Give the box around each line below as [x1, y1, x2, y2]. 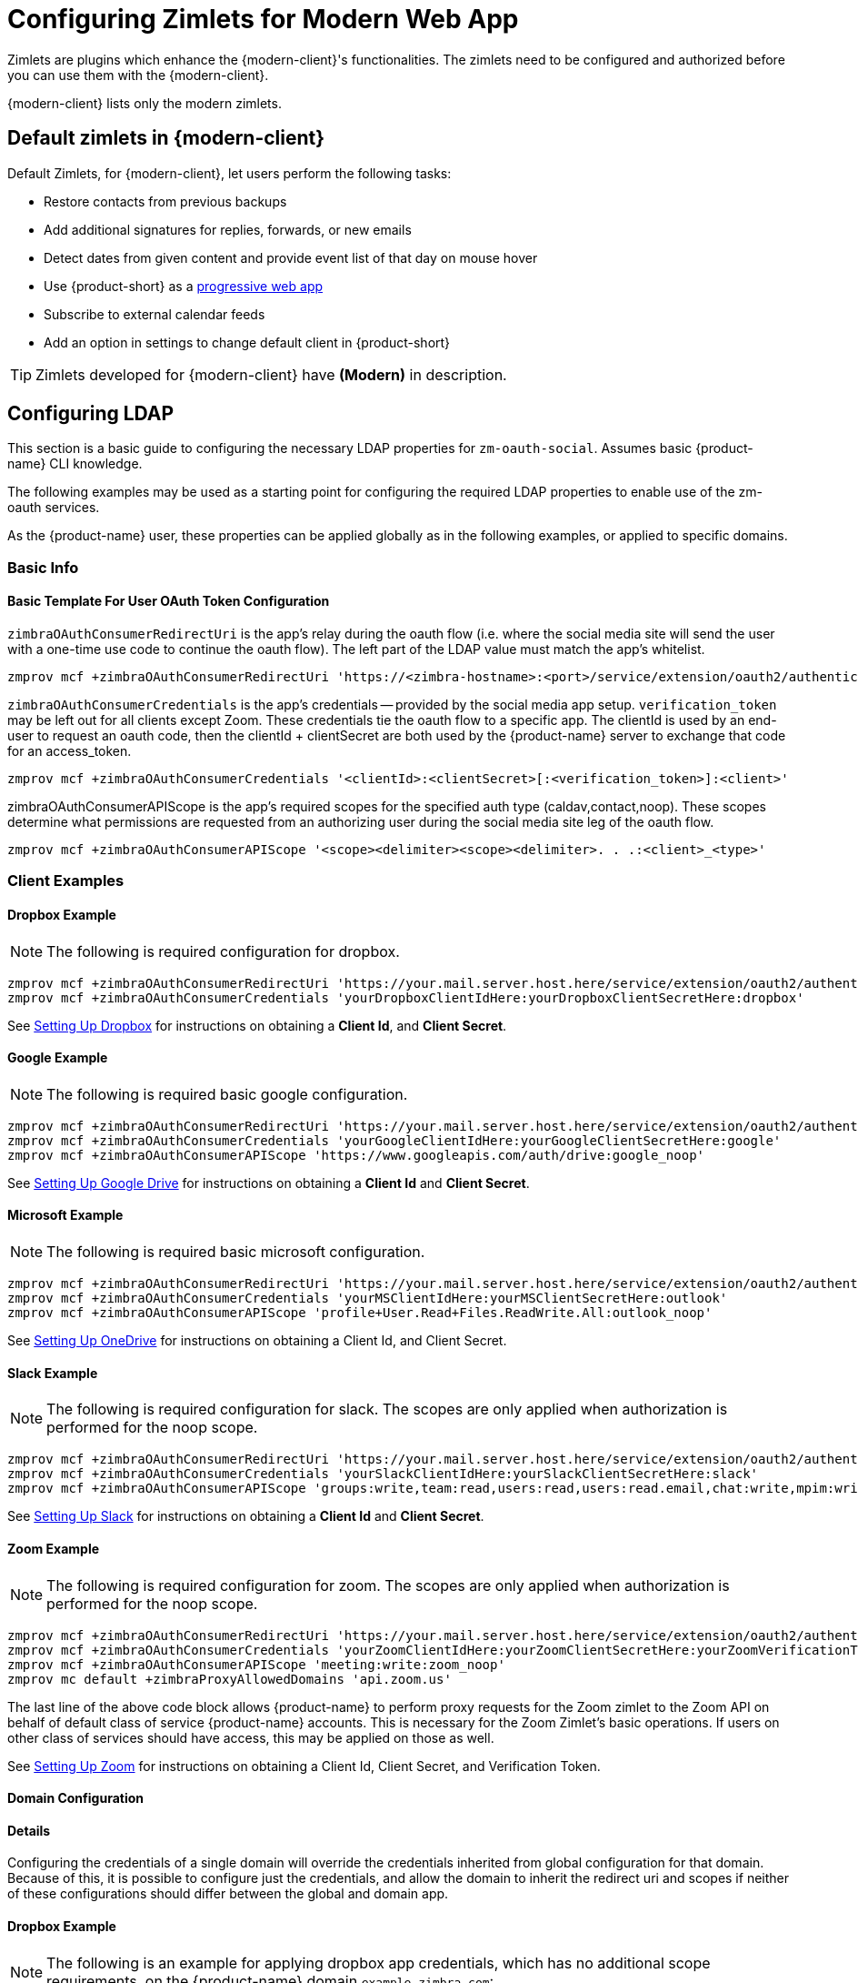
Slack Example [7, 1364, 98, 1381]
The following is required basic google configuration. [46, 1084, 408, 1103]
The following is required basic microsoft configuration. [46, 1243, 425, 1262]
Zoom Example [7, 1540, 100, 1556]
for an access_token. [7, 743, 132, 760]
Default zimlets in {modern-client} [7, 126, 325, 150]
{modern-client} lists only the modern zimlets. [7, 95, 282, 111]
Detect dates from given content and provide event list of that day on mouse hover [44, 249, 538, 266]
